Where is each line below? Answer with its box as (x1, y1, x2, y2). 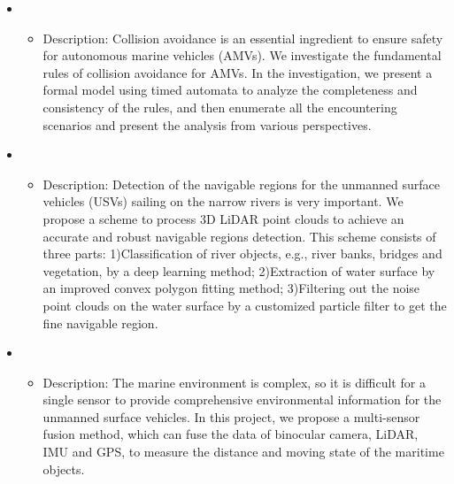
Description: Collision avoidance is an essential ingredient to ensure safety (42, 28, 443, 47)
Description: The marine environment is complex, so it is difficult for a (42, 373, 426, 391)
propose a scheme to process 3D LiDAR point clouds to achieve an (42, 209, 404, 227)
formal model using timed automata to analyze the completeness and (42, 81, 418, 99)
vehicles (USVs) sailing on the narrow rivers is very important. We (42, 192, 404, 211)
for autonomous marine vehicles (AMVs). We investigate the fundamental (42, 46, 442, 65)
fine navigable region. (42, 313, 158, 332)
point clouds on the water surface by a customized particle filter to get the (42, 296, 447, 314)
